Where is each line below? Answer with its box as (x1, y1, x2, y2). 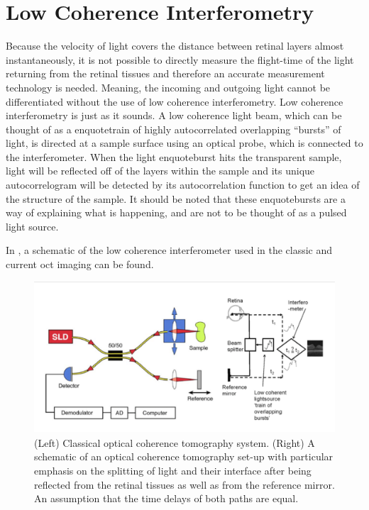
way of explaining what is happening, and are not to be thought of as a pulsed (6, 205, 347, 220)
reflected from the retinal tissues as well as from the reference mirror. (34, 477, 335, 492)
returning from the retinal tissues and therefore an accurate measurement (6, 66, 325, 81)
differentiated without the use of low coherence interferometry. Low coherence (6, 94, 343, 109)
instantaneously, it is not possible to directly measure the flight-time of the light (6, 52, 354, 67)
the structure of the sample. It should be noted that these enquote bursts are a (6, 191, 346, 206)
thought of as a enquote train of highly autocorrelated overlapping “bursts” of (6, 121, 341, 136)
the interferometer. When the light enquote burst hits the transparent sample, (6, 149, 342, 164)
